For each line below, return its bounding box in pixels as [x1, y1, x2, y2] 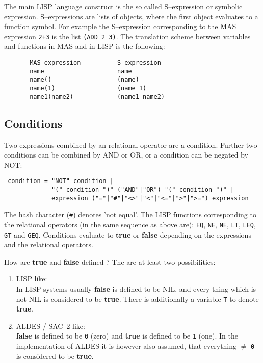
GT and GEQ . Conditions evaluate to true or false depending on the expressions [4, 229, 251, 240]
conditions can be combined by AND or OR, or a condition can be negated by [4, 149, 248, 160]
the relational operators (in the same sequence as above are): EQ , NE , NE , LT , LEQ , [4, 219, 256, 229]
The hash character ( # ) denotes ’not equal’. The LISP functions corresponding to [4, 209, 256, 220]
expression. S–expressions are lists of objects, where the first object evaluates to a [4, 11, 258, 21]
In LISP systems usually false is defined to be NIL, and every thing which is [16, 283, 256, 294]
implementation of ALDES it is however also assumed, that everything [16, 341, 237, 351]
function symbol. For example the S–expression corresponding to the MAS [4, 21, 236, 32]
